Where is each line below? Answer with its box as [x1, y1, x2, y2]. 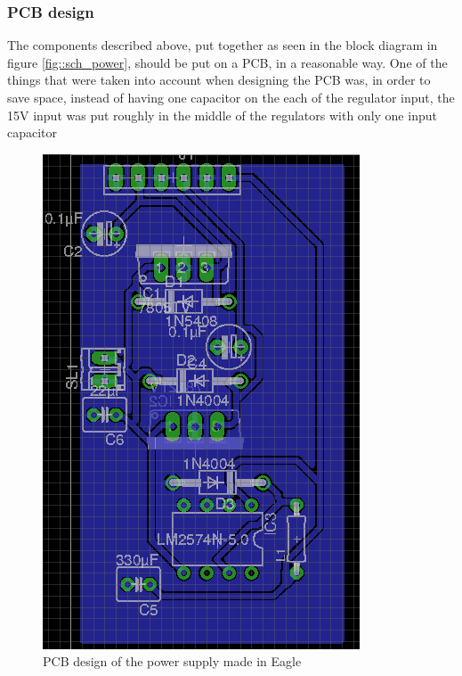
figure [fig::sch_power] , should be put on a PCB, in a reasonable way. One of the [7, 53, 448, 71]
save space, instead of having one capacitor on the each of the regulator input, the [7, 88, 455, 106]
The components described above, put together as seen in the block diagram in [7, 36, 438, 54]
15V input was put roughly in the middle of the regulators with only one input [7, 105, 437, 124]
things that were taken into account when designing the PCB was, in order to [7, 70, 431, 89]
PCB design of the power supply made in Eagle [43, 652, 302, 671]
